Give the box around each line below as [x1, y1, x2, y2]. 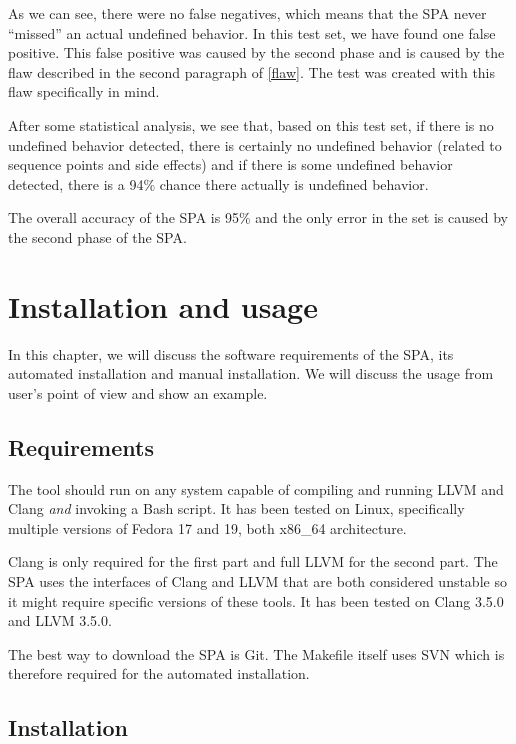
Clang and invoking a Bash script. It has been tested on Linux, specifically [8, 498, 465, 519]
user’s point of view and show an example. [8, 382, 268, 403]
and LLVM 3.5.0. [8, 610, 112, 631]
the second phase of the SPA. [8, 226, 187, 247]
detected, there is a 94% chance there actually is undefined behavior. [8, 173, 429, 194]
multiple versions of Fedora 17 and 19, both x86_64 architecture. [8, 517, 407, 538]
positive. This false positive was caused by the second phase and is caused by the [8, 42, 505, 63]
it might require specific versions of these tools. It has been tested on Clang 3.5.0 [8, 590, 504, 611]
